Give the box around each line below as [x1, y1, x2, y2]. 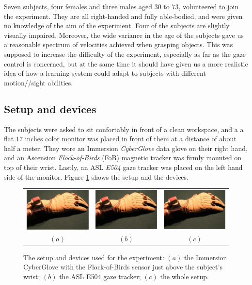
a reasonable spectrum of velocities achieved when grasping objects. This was [4, 39, 233, 50]
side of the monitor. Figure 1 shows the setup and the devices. [4, 171, 189, 182]
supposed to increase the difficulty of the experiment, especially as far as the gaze [4, 49, 246, 59]
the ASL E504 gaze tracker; [59, 271, 141, 281]
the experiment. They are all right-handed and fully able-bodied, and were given [4, 11, 243, 21]
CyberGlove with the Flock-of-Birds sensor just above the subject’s [23, 262, 222, 272]
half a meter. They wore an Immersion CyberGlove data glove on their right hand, [4, 143, 248, 153]
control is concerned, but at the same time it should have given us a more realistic [4, 58, 248, 68]
